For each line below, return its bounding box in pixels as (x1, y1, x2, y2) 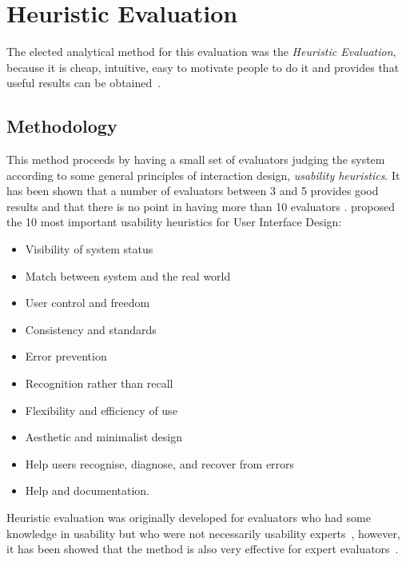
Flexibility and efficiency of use (25, 401, 177, 418)
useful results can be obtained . (6, 74, 161, 91)
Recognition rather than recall (25, 375, 173, 392)
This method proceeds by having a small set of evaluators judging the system (6, 151, 385, 168)
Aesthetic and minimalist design (25, 428, 183, 445)
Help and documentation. (25, 482, 149, 499)
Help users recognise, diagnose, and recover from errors (25, 455, 295, 472)
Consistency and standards (25, 321, 157, 337)
